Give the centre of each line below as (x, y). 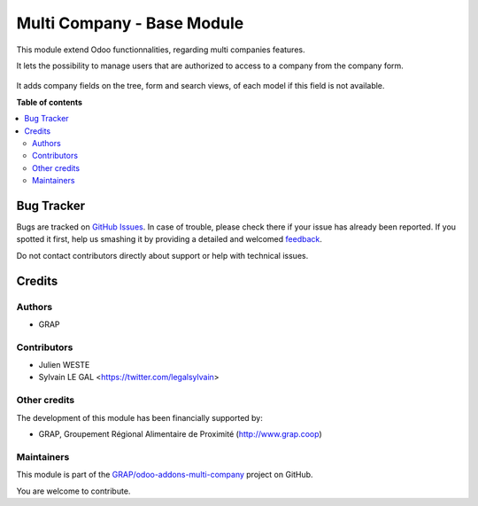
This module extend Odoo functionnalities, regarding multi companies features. (161, 50)
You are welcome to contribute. (73, 491)
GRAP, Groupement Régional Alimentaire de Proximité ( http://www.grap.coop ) (180, 433)
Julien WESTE (64, 365)
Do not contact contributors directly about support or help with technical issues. (162, 255)
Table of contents (50, 102)
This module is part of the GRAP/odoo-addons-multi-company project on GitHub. (165, 475)
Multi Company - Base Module (130, 23)
